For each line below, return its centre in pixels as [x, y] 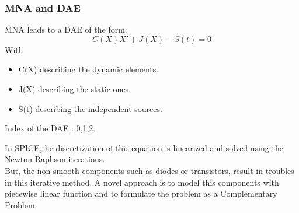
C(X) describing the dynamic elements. [88, 69]
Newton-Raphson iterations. [55, 159]
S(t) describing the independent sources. [90, 108]
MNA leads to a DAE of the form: [66, 29]
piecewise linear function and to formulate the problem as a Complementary [141, 193]
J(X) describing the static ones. [74, 89]
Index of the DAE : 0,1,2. [50, 128]
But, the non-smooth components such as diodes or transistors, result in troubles [149, 170]
